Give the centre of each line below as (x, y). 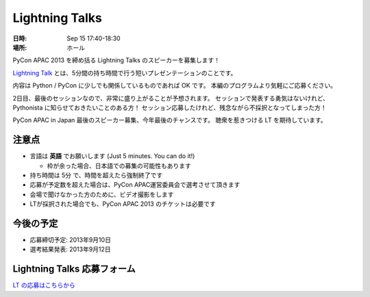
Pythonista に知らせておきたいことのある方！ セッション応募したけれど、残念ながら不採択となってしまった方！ (170, 107)
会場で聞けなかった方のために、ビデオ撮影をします (102, 194)
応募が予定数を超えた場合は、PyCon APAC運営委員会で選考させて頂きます (135, 185)
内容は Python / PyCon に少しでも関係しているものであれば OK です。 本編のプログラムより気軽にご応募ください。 (175, 86)
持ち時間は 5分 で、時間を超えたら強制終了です (96, 175)
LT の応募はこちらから (44, 285)
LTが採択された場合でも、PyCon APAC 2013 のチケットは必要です (123, 204)
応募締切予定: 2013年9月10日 (70, 240)
